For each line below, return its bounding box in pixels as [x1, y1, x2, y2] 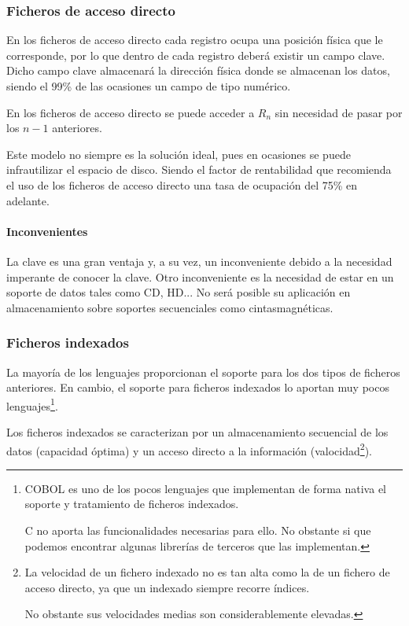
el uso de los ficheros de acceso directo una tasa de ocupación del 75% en [6, 176, 358, 193]
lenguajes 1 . [6, 395, 58, 414]
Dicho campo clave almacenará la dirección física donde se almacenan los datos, [6, 62, 390, 79]
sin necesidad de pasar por [275, 104, 403, 120]
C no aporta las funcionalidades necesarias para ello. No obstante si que [24, 522, 371, 539]
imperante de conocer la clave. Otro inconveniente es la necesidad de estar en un [6, 268, 394, 285]
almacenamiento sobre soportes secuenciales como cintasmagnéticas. [6, 299, 333, 315]
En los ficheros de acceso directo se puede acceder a [6, 104, 255, 120]
